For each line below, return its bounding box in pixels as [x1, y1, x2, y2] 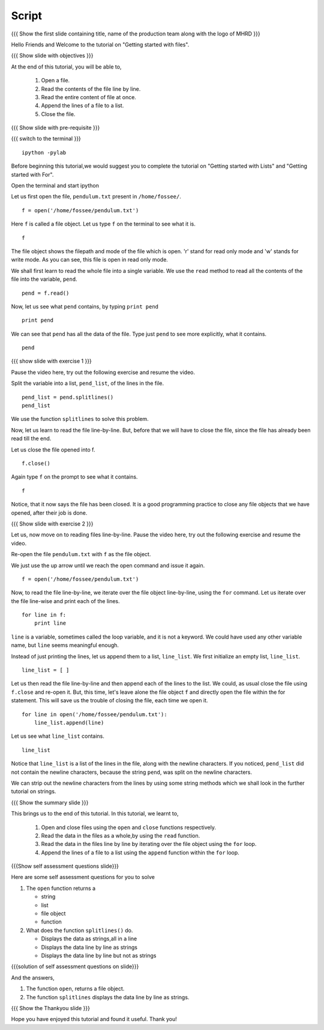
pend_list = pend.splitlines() [22, 394, 114, 400]
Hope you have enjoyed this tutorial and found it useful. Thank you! [11, 1016, 177, 1023]
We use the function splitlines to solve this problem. [11, 415, 149, 423]
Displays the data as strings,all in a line [41, 935, 137, 942]
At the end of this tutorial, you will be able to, [11, 63, 122, 70]
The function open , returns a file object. [26, 985, 125, 992]
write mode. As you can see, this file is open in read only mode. [11, 256, 168, 263]
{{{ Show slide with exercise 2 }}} [11, 520, 94, 527]
